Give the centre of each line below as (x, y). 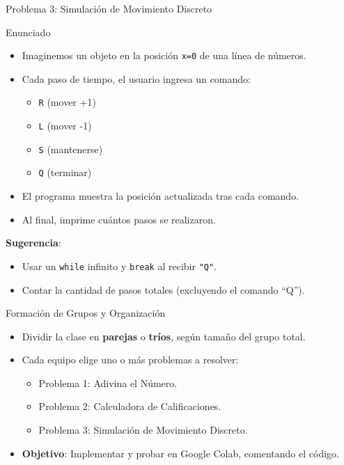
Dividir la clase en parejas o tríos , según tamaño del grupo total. (164, 336)
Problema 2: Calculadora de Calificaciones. (130, 406)
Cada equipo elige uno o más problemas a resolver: (130, 360)
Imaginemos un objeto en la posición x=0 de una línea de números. (164, 55)
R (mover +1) (67, 102)
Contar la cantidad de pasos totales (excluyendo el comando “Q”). (163, 289)
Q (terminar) (65, 172)
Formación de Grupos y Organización (86, 313)
